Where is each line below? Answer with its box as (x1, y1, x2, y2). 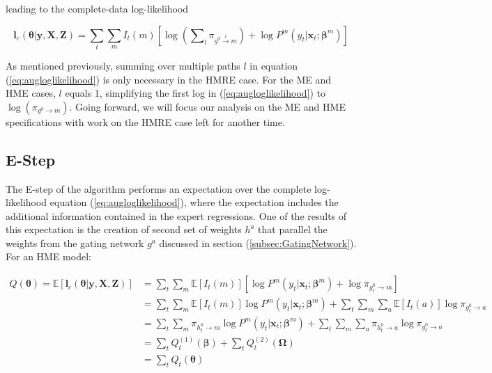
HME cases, (6, 86, 56, 100)
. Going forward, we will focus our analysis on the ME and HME (69, 99, 346, 113)
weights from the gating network (6, 235, 144, 250)
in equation (249, 58, 298, 72)
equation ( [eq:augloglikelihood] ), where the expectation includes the (49, 195, 339, 209)
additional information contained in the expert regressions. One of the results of (6, 208, 347, 223)
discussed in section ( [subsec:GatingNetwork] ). (159, 235, 357, 250)
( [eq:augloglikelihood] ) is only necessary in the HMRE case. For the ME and (6, 72, 332, 86)
